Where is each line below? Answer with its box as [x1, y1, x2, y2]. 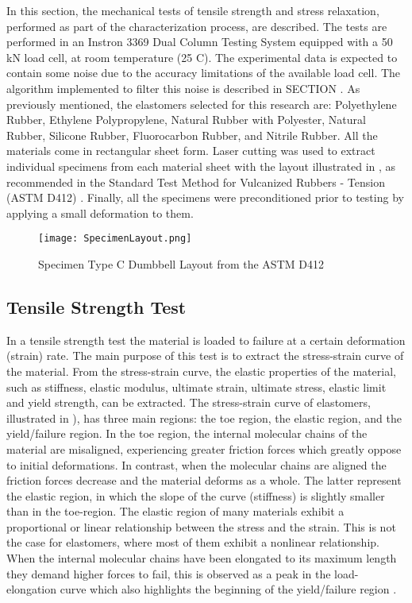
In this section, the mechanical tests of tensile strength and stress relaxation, [6, 2, 379, 18]
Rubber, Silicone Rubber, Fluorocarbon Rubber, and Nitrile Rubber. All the [6, 126, 378, 143]
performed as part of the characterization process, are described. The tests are [6, 17, 387, 34]
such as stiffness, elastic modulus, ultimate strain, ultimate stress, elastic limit [6, 378, 387, 395]
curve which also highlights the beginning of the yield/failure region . [60, 581, 397, 597]
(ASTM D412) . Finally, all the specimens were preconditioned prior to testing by [6, 189, 404, 206]
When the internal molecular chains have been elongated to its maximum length [6, 550, 397, 566]
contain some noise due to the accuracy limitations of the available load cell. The [6, 64, 401, 81]
